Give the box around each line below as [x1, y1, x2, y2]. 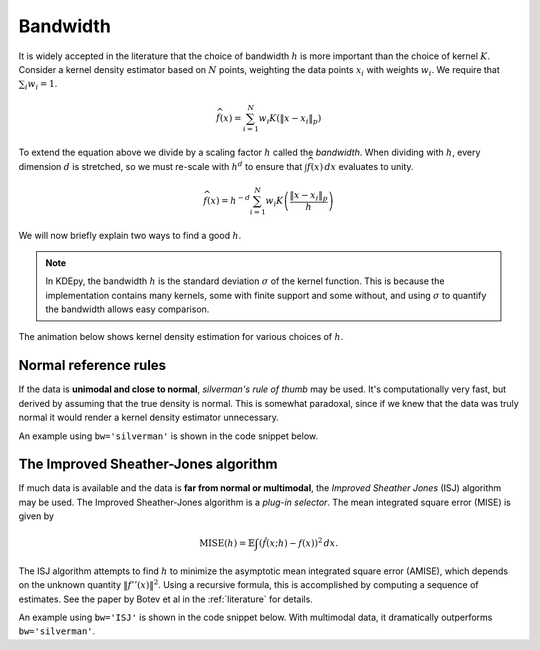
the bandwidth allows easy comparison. [45, 303, 210, 315]
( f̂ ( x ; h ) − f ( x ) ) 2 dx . [258, 536, 339, 549]
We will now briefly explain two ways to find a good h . [18, 229, 242, 241]
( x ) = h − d [206, 193, 250, 206]
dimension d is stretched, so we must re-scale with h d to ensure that [18, 159, 303, 172]
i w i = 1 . [25, 78, 58, 92]
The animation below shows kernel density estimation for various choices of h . [18, 331, 344, 343]
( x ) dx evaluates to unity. [310, 160, 414, 172]
